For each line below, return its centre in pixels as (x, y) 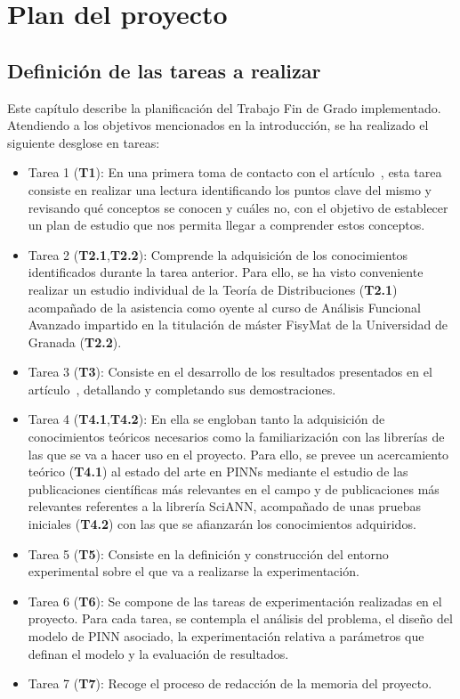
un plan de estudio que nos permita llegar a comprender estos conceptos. (226, 225)
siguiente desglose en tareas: (84, 142)
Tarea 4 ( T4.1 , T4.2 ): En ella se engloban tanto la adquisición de (206, 419)
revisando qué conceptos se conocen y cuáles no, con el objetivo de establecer (238, 207)
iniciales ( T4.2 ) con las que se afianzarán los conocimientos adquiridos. (222, 524)
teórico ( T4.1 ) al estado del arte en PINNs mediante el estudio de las (218, 471)
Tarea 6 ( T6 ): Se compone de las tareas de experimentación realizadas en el (235, 601)
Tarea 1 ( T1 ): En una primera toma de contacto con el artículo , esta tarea (235, 172)
